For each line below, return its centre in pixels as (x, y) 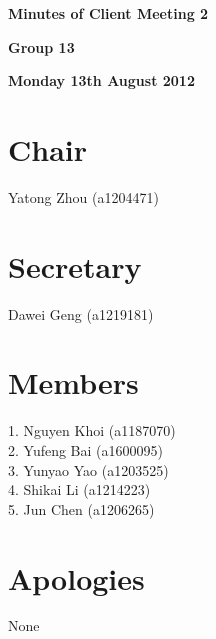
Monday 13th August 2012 (101, 80)
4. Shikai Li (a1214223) (79, 489)
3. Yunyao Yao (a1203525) (88, 469)
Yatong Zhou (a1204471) (83, 196)
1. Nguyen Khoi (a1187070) (92, 430)
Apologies (76, 577)
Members (73, 382)
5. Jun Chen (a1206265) (81, 508)
